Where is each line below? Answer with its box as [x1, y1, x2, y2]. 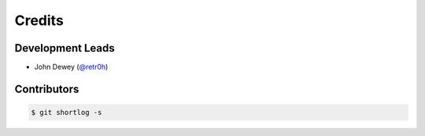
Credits [14, 12, 65, 29]
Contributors [14, 82, 79, 95]
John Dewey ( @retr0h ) [34, 63, 109, 72]
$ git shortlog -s [31, 108, 102, 117]
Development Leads [14, 41, 116, 55]
